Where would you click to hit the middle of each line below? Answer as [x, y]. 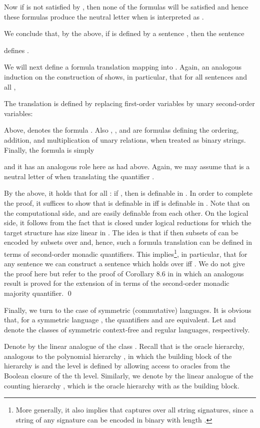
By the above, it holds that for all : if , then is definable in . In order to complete [128, 193]
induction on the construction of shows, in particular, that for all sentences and [125, 76]
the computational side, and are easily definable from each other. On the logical [126, 212]
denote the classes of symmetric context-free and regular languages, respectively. [127, 329]
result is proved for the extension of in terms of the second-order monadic [117, 283]
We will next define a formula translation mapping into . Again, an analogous [123, 67]
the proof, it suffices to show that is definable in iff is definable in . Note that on [127, 202]
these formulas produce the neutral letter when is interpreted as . [104, 16]
